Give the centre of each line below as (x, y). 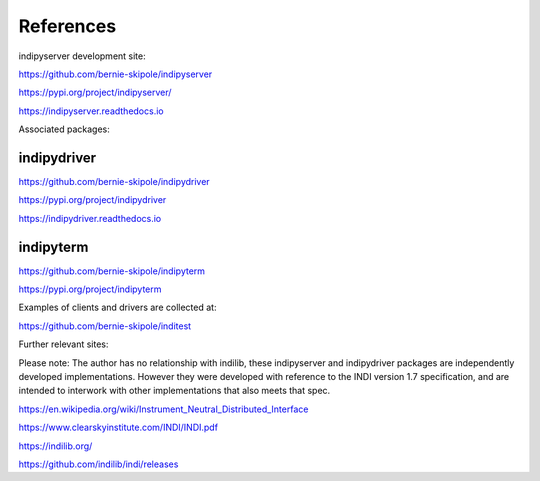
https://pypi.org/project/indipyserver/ (95, 92)
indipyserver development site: (82, 56)
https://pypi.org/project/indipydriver (92, 200)
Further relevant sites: (63, 344)
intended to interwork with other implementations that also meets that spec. (174, 391)
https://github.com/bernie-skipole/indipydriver (114, 182)
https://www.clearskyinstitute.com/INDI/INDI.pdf (118, 427)
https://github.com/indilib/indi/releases (98, 464)
